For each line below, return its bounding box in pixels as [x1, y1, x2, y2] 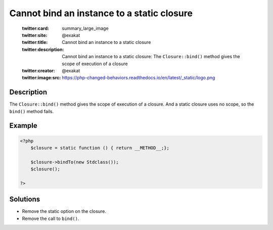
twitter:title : [22, 39, 48, 45]
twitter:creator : [22, 67, 55, 73]
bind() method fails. [9, 108, 54, 114]
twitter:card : [22, 25, 50, 31]
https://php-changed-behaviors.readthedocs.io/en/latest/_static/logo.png [62, 75, 215, 81]
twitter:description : [22, 46, 64, 53]
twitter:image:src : [22, 75, 61, 81]
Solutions [9, 195, 40, 204]
